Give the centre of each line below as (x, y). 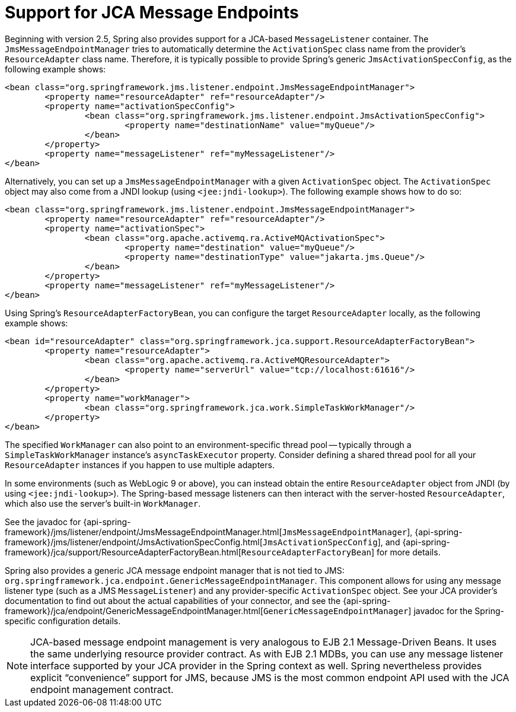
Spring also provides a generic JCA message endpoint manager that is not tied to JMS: (175, 570)
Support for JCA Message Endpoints (152, 12)
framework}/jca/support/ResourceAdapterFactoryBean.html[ (123, 552)
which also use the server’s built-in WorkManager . (103, 503)
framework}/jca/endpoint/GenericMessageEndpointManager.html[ (134, 611)
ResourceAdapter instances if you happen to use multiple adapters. (140, 465)
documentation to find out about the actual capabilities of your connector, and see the (173, 600)
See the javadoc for (43, 522)
